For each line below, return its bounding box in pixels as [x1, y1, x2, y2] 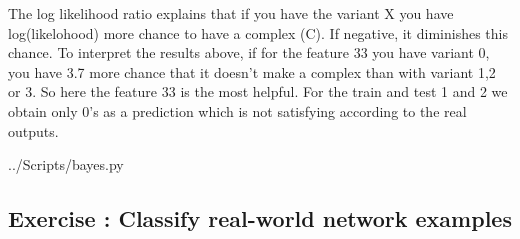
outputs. [8, 120, 59, 141]
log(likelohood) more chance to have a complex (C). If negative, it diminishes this [8, 22, 508, 43]
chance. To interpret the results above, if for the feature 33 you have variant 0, [8, 42, 490, 63]
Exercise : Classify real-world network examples [8, 203, 512, 234]
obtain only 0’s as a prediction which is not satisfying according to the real [8, 100, 467, 121]
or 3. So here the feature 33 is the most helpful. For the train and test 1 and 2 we [8, 81, 508, 102]
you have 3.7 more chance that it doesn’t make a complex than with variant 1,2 [8, 61, 496, 82]
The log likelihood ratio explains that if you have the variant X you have [8, 3, 454, 23]
